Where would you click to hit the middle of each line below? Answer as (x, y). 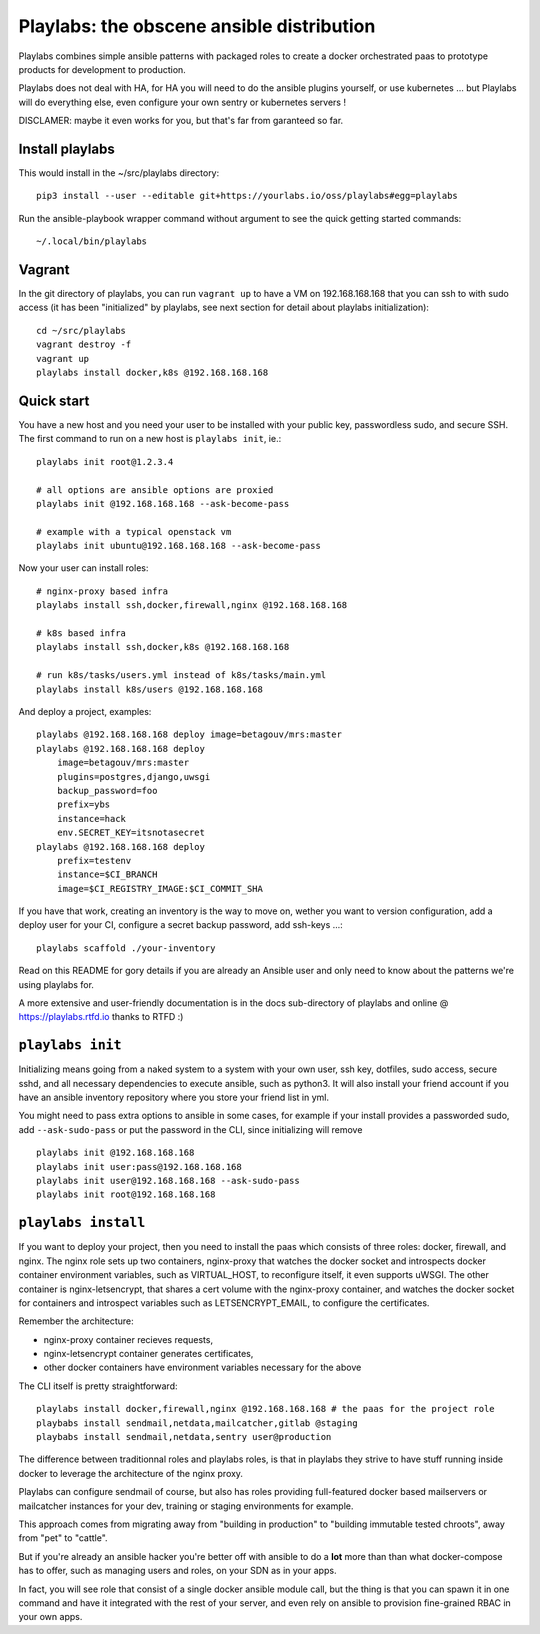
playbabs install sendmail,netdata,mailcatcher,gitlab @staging (197, 1423)
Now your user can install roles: (83, 568)
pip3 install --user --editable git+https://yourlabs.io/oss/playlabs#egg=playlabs (247, 196)
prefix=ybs (83, 804)
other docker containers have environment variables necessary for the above (202, 1367)
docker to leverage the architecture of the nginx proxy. (131, 1473)
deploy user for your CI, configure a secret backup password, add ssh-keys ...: (181, 925)
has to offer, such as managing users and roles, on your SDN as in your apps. (177, 1571)
